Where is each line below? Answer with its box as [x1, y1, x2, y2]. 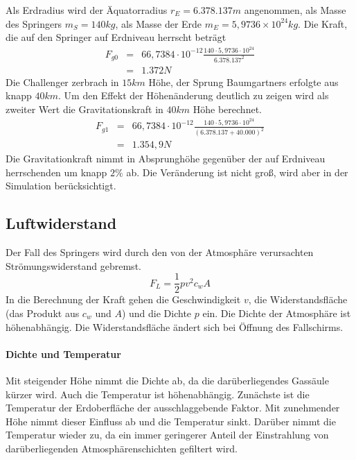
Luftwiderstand [6, 212, 117, 234]
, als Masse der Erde [115, 16, 202, 31]
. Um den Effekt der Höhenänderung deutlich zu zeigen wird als [58, 88, 329, 103]
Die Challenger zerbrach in [6, 74, 119, 89]
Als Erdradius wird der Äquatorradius [6, 3, 168, 17]
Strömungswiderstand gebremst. [6, 258, 141, 273]
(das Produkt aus [6, 306, 80, 321]
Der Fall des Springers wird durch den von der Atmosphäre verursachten [6, 245, 314, 259]
